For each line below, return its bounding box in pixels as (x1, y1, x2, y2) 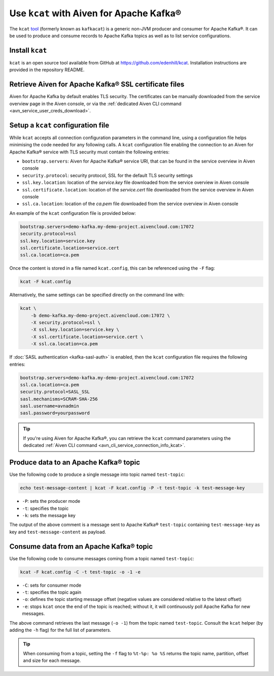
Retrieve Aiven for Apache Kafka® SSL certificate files (9, 80, 185, 89)
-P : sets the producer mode (22, 498, 81, 504)
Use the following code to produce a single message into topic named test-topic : (9, 471, 185, 477)
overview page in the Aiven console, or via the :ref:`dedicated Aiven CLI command (9, 101, 182, 107)
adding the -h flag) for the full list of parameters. (9, 627, 112, 633)
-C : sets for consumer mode (22, 582, 81, 588)
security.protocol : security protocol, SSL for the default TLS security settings (22, 172, 193, 178)
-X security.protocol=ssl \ (30, 320, 101, 325)
